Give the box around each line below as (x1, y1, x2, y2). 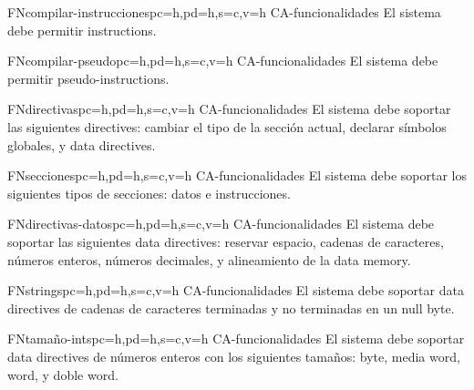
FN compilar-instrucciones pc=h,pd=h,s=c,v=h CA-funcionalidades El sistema (7, 3, 441, 21)
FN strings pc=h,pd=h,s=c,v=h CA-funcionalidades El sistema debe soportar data (7, 281, 464, 300)
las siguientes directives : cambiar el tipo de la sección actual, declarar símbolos (7, 117, 447, 136)
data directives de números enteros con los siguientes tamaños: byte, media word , (7, 346, 460, 365)
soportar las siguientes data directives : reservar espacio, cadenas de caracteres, (7, 231, 444, 251)
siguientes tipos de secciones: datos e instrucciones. (7, 183, 291, 202)
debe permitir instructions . (7, 20, 157, 39)
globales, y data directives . (7, 135, 156, 154)
